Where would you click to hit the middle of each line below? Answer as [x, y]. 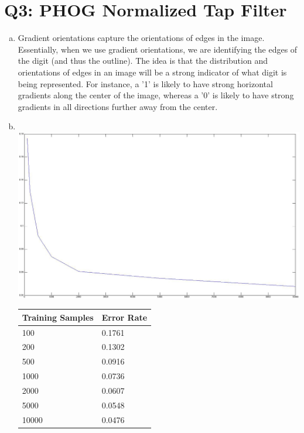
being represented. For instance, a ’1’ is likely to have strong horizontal [145, 83]
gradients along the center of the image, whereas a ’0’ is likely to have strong [156, 95]
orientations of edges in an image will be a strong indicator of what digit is [152, 72]
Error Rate [124, 317]
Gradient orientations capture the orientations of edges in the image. [141, 38]
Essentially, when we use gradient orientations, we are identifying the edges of [158, 49]
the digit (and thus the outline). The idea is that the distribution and [143, 61]
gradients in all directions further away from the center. [118, 106]
